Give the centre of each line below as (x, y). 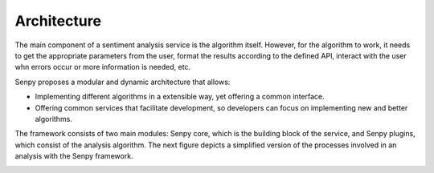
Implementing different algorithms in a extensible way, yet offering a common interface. (180, 97)
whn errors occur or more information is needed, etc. (103, 67)
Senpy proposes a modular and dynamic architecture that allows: (123, 82)
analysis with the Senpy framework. (74, 156)
